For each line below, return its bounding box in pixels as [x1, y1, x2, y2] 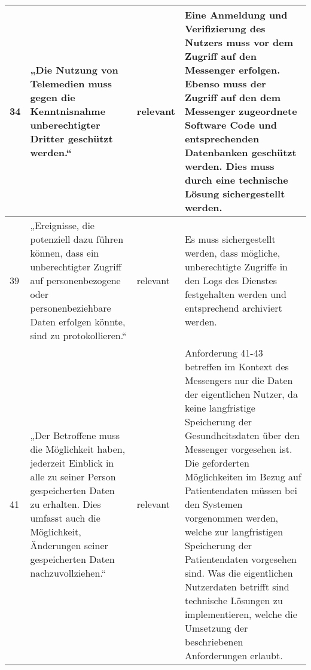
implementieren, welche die [184, 607, 297, 621]
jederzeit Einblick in [30, 456, 114, 470]
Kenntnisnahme [30, 104, 106, 118]
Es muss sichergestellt [184, 232, 276, 246]
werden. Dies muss [184, 159, 275, 173]
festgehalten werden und [184, 287, 286, 301]
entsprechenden [184, 132, 260, 145]
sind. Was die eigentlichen [184, 566, 293, 580]
